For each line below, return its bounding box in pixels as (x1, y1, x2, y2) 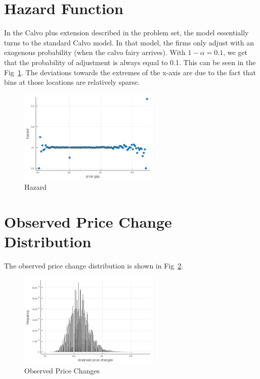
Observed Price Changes (24, 365, 100, 375)
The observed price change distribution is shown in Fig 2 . (4, 260, 184, 270)
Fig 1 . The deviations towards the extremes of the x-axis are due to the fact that (4, 67, 256, 77)
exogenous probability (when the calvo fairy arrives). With (4, 47, 186, 58)
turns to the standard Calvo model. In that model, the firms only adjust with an (4, 37, 254, 47)
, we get (223, 47, 248, 58)
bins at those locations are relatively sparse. (4, 77, 140, 87)
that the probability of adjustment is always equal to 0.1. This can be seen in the (4, 57, 256, 67)
